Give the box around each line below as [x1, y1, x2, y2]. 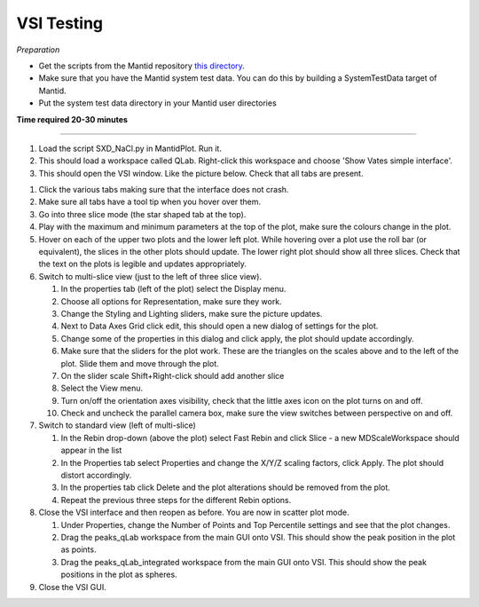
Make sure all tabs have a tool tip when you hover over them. [38, 196, 262, 208]
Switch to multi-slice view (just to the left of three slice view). [38, 271, 262, 281]
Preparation [16, 44, 60, 55]
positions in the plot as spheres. [60, 569, 177, 580]
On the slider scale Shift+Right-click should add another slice [60, 370, 285, 381]
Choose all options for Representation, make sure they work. [60, 296, 283, 306]
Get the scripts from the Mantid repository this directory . [38, 60, 246, 71]
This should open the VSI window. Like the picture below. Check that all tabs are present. [38, 168, 364, 178]
